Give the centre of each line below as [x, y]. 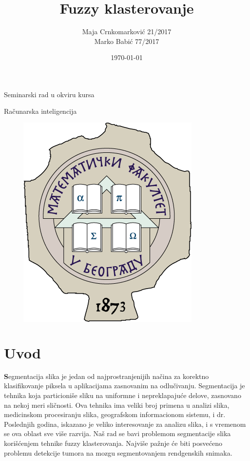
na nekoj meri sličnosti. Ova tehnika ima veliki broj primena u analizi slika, [117, 405]
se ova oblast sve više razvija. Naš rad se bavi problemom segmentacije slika [117, 433]
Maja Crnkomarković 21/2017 [127, 31]
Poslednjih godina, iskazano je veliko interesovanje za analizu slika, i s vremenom [125, 424]
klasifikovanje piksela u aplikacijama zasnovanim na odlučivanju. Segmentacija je [125, 386]
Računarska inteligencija [40, 111]
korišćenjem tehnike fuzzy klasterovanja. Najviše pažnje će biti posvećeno [113, 443]
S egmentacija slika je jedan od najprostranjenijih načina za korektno [106, 376]
